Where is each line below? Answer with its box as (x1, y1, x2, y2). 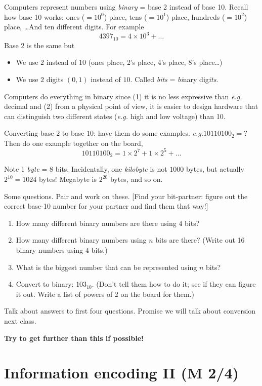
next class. (4, 315, 36, 326)
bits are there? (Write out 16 (155, 235, 245, 245)
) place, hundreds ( (166, 11, 225, 22)
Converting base (4, 128, 54, 138)
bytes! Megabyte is (38, 174, 97, 184)
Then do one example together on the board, (4, 137, 143, 148)
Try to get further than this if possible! (4, 332, 144, 343)
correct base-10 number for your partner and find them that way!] (4, 201, 208, 211)
